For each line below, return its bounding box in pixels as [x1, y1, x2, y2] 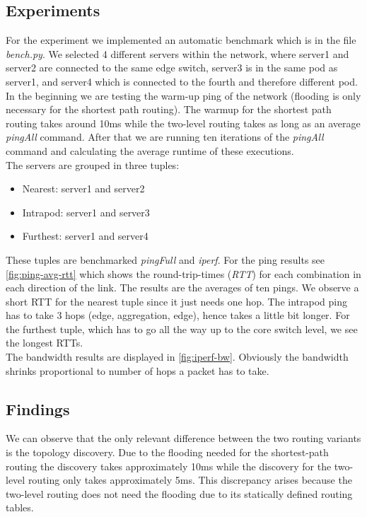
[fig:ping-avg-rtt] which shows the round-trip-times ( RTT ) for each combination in [6, 266, 361, 281]
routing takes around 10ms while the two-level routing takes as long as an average [6, 115, 361, 130]
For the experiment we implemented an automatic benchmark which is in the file [6, 33, 356, 47]
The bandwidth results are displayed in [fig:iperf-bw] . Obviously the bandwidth [6, 349, 349, 364]
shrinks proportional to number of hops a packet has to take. [6, 363, 269, 378]
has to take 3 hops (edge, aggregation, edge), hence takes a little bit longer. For [6, 308, 350, 323]
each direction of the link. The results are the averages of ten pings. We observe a [6, 280, 359, 295]
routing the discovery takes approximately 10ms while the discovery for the [6, 458, 332, 473]
